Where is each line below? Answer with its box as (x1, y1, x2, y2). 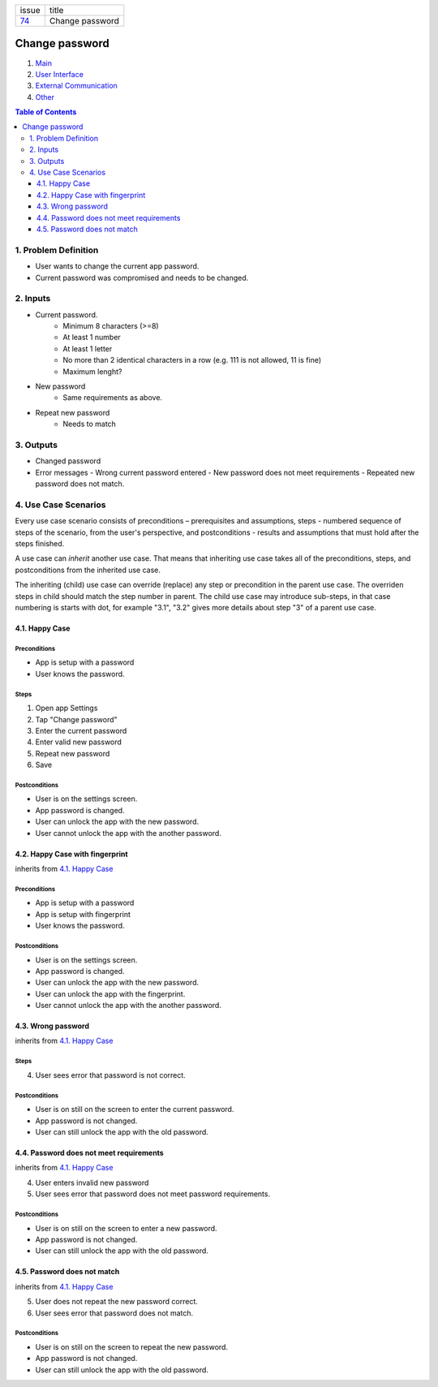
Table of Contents (15, 107, 77, 117)
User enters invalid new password (35, 1178, 149, 1187)
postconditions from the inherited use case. (15, 565, 161, 575)
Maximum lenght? (62, 366, 122, 377)
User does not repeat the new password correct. (35, 1297, 198, 1307)
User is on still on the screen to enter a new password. (35, 1223, 218, 1233)
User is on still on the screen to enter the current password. (35, 1105, 234, 1114)
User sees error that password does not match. (35, 1307, 194, 1318)
